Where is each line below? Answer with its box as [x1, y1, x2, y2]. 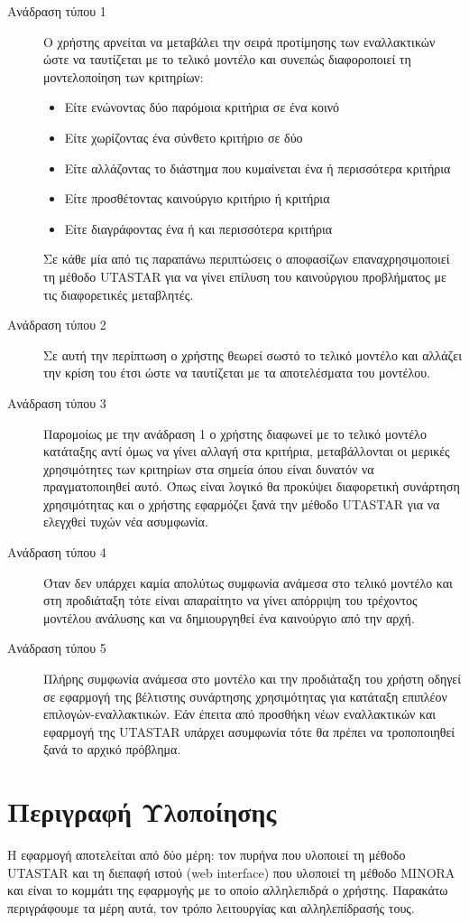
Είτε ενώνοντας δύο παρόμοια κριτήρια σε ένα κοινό [64, 98, 340, 117]
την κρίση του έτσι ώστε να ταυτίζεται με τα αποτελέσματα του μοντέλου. [43, 363, 431, 382]
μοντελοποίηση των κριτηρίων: [43, 67, 204, 86]
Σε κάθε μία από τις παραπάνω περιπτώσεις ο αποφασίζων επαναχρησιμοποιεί [43, 249, 450, 268]
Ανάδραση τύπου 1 [7, 2, 106, 20]
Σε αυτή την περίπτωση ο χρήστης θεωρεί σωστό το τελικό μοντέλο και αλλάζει [43, 345, 462, 364]
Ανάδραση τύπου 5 [7, 639, 106, 657]
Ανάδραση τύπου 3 [7, 393, 106, 412]
